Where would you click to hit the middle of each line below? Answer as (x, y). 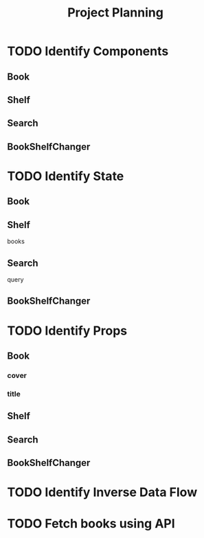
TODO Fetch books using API (91, 524)
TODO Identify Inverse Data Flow (102, 492)
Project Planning (115, 13)
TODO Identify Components (88, 51)
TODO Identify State (66, 176)
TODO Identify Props (67, 330)
